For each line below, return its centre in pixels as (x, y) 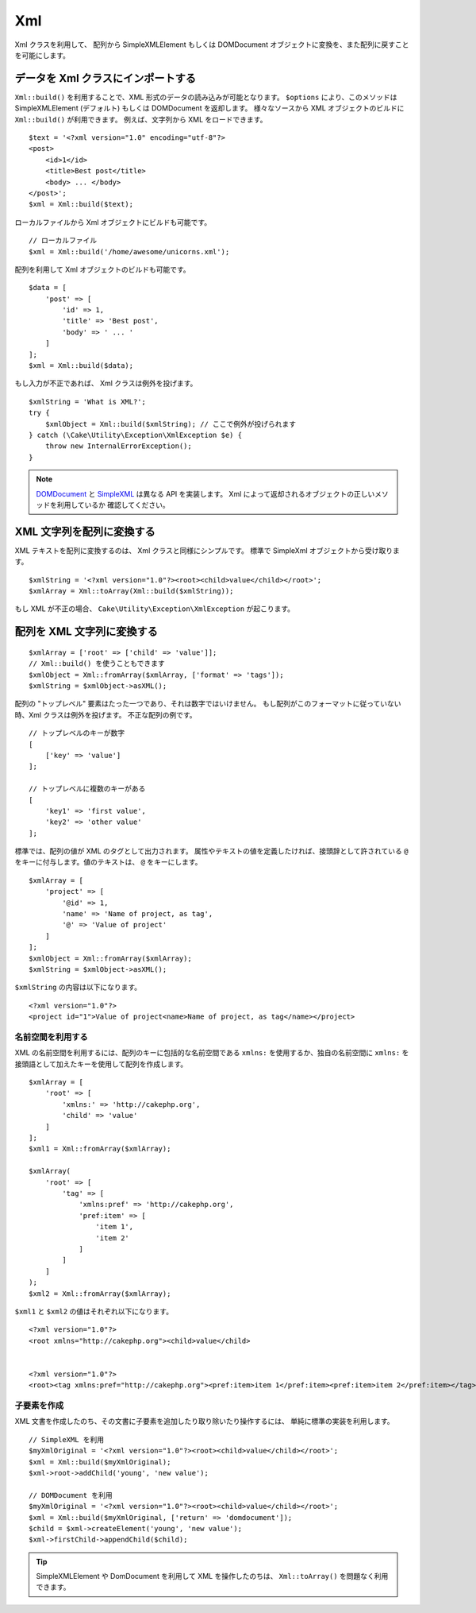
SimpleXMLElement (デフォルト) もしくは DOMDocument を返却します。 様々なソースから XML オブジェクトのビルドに (209, 108)
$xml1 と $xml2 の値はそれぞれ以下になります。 (94, 1311)
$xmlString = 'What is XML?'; (88, 402)
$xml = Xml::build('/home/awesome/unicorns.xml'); (129, 251)
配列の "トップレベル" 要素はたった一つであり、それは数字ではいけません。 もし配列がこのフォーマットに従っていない (208, 704)
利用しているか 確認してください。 (113, 505)
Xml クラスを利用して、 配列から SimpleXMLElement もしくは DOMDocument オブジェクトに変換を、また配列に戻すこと (212, 44)
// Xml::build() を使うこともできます (97, 664)
